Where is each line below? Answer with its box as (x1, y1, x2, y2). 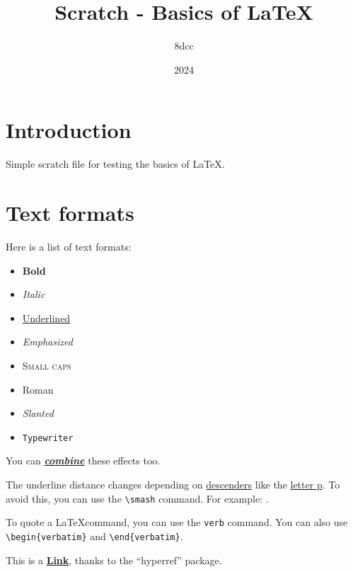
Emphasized (22, 334, 73, 349)
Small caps (22, 357, 71, 372)
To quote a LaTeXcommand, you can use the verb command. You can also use (6, 515, 348, 530)
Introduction (6, 115, 132, 144)
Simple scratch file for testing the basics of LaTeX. (6, 156, 225, 171)
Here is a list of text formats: (6, 239, 132, 253)
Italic (22, 287, 45, 302)
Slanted (22, 406, 54, 421)
